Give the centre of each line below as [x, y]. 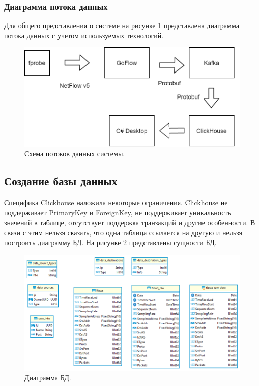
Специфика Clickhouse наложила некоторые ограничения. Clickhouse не [116, 202]
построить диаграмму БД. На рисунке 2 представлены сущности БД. [110, 242]
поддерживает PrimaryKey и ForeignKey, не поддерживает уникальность [118, 212]
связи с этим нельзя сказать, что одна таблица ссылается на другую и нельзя [123, 232]
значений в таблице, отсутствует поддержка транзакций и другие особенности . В [130, 222]
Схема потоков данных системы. [75, 153]
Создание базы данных [61, 181]
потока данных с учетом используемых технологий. [84, 35]
